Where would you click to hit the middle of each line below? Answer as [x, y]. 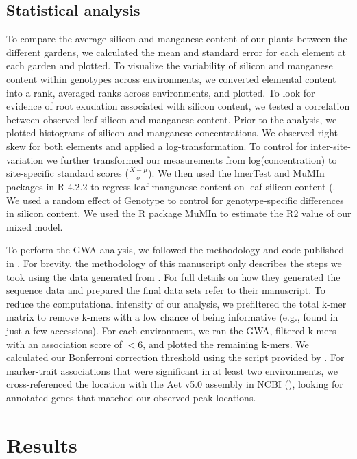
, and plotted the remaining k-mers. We [226, 344]
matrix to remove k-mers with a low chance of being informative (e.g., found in [172, 317]
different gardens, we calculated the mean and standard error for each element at [176, 52]
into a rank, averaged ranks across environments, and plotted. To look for [161, 92]
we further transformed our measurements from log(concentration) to [192, 159]
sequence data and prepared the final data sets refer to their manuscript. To [166, 290]
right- [329, 133]
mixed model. [35, 226]
